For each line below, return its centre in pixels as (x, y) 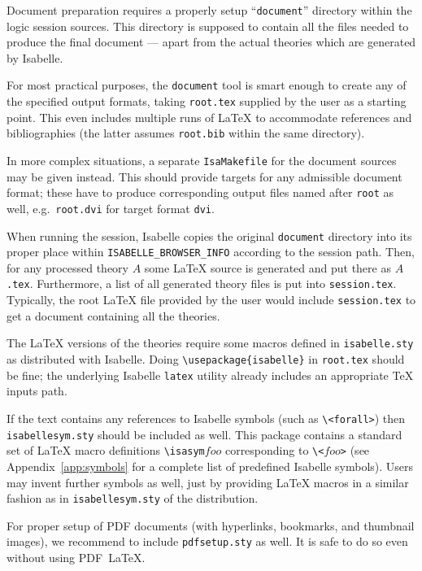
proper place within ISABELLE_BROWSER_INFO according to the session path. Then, (211, 252)
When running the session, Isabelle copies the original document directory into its (209, 235)
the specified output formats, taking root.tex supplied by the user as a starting (207, 101)
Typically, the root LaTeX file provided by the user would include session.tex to (211, 300)
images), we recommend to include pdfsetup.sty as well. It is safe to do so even (207, 541)
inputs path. (37, 391)
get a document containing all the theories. (113, 315)
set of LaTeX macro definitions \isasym (106, 450)
